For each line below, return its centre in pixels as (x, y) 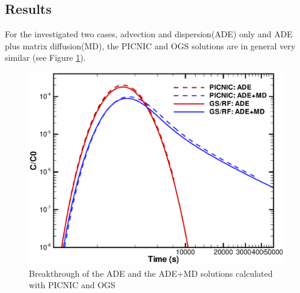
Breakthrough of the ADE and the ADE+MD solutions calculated (151, 273)
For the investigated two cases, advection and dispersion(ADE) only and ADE (149, 34)
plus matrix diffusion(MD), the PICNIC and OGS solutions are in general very (150, 45)
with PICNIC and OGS (72, 285)
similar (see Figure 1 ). (45, 57)
